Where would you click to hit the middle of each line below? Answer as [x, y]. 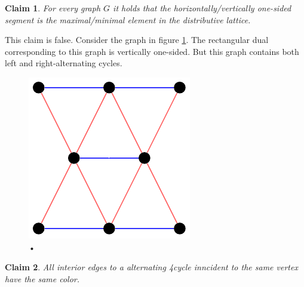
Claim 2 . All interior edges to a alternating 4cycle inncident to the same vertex [151, 267]
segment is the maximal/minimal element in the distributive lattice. [128, 19]
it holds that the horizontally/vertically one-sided [202, 8]
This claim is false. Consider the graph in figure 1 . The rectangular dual [137, 40]
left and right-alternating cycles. [64, 63]
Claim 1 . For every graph [53, 8]
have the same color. [42, 278]
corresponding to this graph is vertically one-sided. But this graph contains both [152, 51]
